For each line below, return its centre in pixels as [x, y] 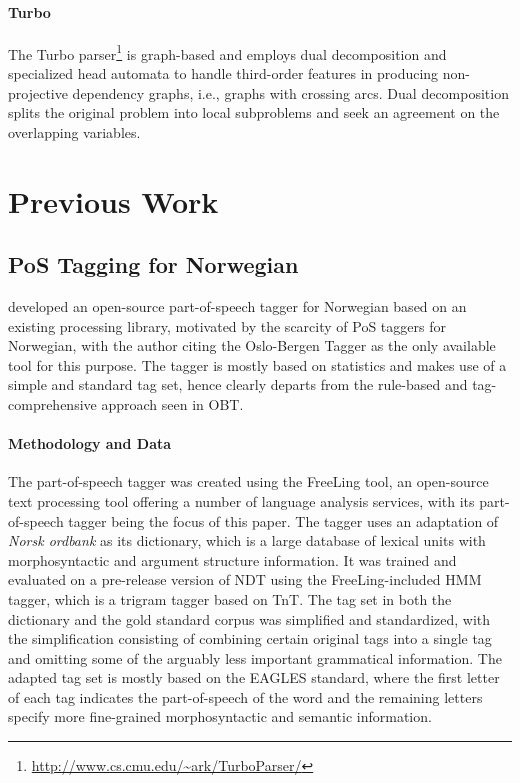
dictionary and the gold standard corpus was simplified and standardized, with [249, 618]
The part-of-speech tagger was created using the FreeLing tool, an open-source [248, 481]
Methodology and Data [90, 443]
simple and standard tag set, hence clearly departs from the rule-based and [238, 384]
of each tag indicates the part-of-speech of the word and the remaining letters [245, 696]
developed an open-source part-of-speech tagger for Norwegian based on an [237, 306]
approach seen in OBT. [172, 403]
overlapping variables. [74, 131]
